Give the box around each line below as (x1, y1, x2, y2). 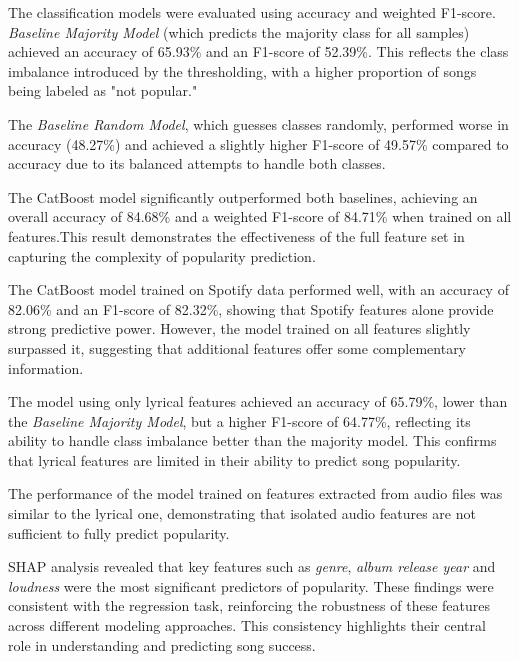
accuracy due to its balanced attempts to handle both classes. (8, 153, 386, 174)
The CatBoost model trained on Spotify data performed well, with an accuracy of (8, 279, 509, 300)
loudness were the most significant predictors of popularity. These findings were (8, 575, 494, 596)
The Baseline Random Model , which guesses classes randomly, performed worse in (8, 113, 509, 134)
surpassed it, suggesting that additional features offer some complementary (8, 337, 467, 358)
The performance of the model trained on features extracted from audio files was (8, 483, 503, 504)
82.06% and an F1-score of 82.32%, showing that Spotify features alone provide (8, 298, 494, 319)
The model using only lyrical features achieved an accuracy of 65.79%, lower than (8, 391, 508, 412)
